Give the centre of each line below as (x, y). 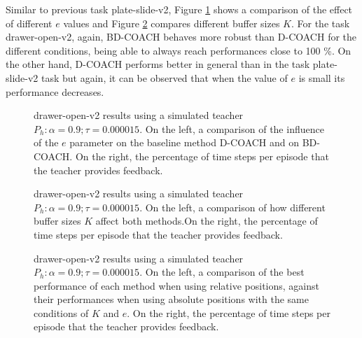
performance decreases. (55, 91)
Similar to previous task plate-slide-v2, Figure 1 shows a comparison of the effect (179, 9)
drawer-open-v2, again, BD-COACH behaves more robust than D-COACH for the (181, 37)
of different (29, 23)
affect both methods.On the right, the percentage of (207, 221)
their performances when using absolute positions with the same (171, 299)
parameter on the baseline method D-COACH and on (185, 142)
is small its (322, 77)
